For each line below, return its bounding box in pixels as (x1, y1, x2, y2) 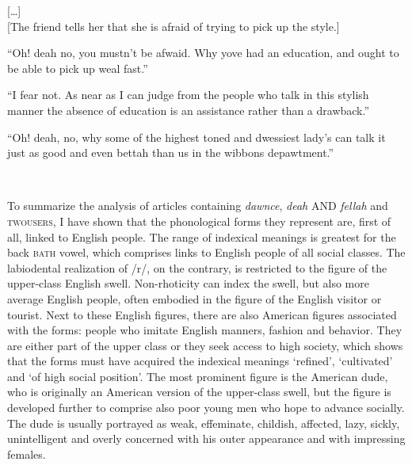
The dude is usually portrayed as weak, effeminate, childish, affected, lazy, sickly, (7, 414, 400, 431)
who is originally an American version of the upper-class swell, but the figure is (7, 383, 391, 400)
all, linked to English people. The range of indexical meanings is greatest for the (7, 228, 396, 245)
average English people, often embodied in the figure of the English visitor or (7, 290, 382, 307)
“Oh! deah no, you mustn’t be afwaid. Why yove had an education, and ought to (7, 44, 399, 61)
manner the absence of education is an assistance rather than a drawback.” (7, 101, 370, 118)
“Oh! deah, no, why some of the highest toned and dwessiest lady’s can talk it (7, 128, 386, 145)
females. (7, 445, 46, 462)
